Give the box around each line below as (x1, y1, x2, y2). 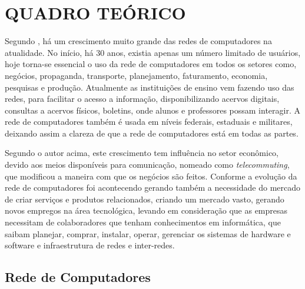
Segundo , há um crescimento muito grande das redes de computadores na (5, 35, 272, 47)
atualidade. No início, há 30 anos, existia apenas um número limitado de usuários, (5, 46, 301, 58)
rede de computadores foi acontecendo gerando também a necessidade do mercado (5, 181, 300, 194)
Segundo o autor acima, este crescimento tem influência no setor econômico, (5, 147, 279, 159)
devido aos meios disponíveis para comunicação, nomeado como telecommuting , (5, 158, 290, 171)
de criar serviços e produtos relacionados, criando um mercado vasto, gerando (5, 192, 284, 205)
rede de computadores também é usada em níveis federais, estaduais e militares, (5, 115, 293, 128)
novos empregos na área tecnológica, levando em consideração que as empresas (5, 204, 288, 217)
